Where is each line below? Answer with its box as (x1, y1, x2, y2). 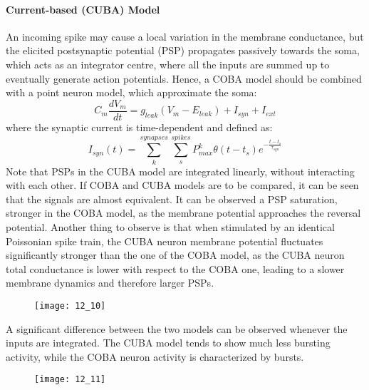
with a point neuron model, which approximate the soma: (6, 85, 257, 100)
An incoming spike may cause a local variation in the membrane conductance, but (6, 29, 364, 43)
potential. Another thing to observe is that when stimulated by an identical (6, 219, 335, 234)
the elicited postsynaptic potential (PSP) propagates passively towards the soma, (6, 43, 360, 58)
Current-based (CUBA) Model (6, 1, 160, 16)
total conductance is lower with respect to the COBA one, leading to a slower (6, 261, 345, 276)
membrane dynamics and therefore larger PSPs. (6, 275, 214, 290)
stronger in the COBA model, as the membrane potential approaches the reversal (6, 205, 361, 220)
